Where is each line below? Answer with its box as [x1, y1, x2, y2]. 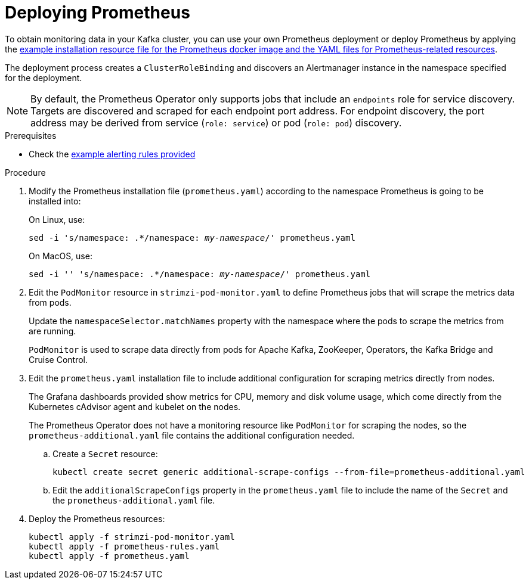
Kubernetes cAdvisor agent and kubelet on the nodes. [29, 401, 241, 412]
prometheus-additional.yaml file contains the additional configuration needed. [29, 430, 355, 440]
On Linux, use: [29, 214, 85, 225]
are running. [29, 325, 76, 336]
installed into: [29, 195, 81, 206]
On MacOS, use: [29, 250, 92, 261]
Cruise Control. [29, 354, 88, 365]
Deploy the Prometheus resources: [29, 513, 165, 524]
